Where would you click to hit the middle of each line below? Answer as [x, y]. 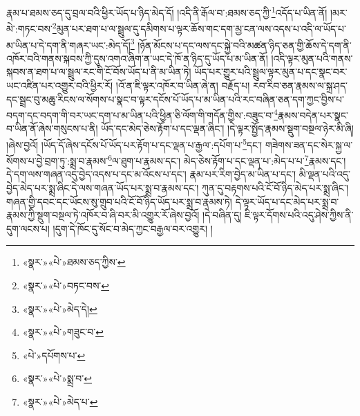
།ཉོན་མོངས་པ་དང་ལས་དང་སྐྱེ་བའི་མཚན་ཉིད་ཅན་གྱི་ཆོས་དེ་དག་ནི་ [245, 45]
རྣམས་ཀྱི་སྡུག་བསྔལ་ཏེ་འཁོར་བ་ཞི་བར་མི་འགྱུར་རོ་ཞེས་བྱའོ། [103, 215]
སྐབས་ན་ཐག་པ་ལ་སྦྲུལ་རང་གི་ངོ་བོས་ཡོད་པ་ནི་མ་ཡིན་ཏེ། [99, 72]
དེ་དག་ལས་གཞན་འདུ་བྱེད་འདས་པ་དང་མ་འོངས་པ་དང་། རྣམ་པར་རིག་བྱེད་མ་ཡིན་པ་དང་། [151, 174]
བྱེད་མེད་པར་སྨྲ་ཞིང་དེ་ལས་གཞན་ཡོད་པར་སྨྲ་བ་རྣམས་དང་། [103, 188]
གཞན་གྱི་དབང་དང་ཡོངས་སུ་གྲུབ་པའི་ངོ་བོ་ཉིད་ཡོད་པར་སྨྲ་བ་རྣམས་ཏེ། [119, 201]
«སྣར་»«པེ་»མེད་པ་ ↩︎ [60, 401]
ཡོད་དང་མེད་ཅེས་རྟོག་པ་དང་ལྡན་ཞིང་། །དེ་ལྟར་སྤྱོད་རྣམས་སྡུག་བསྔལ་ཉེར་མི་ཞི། [227, 128]
